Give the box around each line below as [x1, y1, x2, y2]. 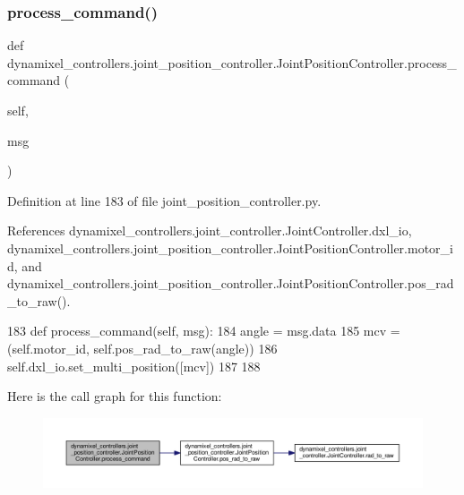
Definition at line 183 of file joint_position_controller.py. [7, 191, 322, 209]
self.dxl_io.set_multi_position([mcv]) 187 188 [7, 356, 261, 375]
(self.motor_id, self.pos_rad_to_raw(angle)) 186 [7, 338, 278, 357]
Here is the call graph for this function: [7, 387, 222, 405]
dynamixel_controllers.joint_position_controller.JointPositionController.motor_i [7, 238, 453, 257]
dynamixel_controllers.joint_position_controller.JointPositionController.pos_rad [7, 274, 454, 293]
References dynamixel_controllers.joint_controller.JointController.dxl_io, [7, 221, 412, 240]
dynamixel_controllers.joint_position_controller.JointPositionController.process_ [7, 53, 457, 72]
